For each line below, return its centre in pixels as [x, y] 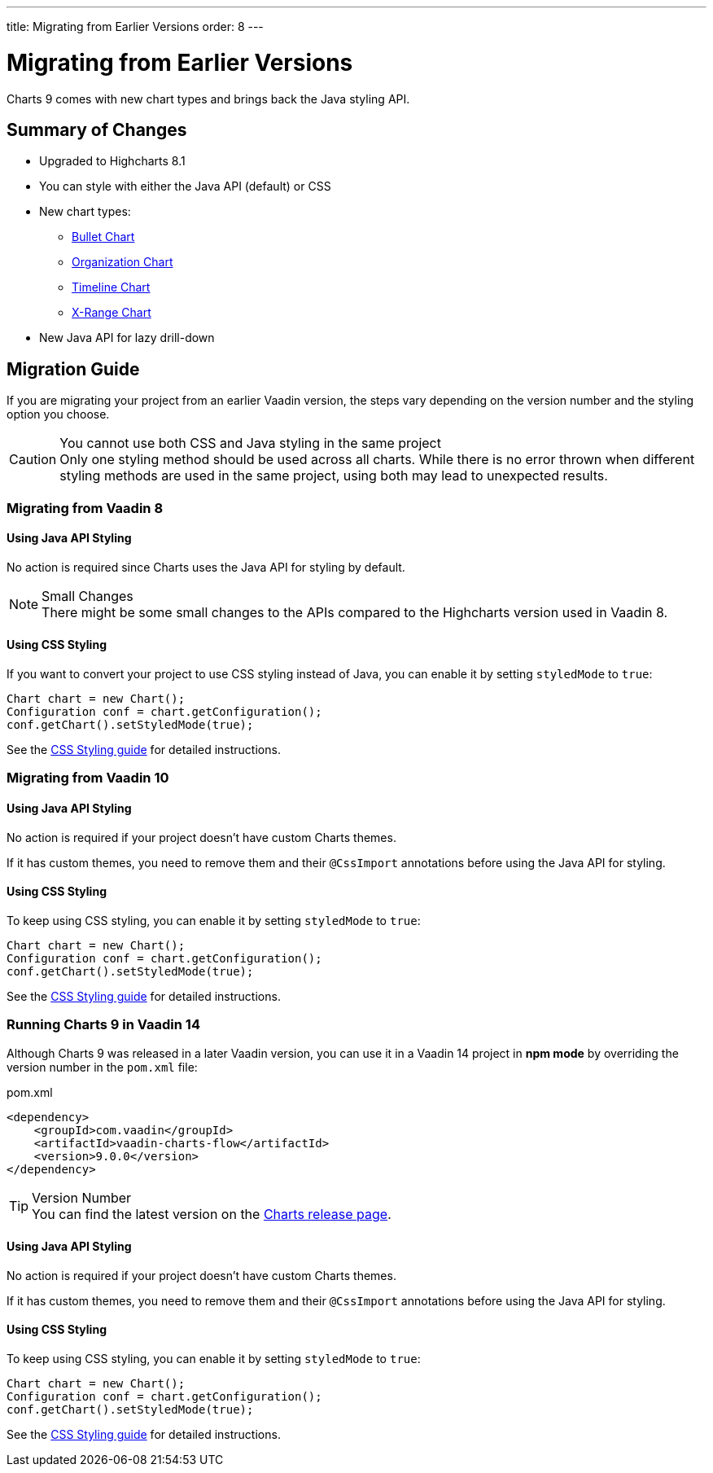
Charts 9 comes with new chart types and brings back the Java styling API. [208, 99]
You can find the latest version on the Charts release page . [212, 1214]
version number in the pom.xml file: [102, 1067]
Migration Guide [73, 369]
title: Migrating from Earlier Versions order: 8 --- [135, 26]
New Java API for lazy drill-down [127, 338]
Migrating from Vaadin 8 [85, 508]
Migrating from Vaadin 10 [88, 778]
